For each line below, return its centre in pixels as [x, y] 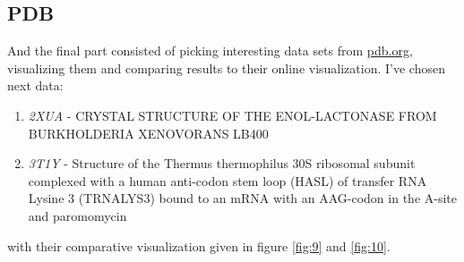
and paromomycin [77, 215]
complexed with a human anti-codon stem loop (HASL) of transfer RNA [228, 180]
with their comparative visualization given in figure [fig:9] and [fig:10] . [199, 245]
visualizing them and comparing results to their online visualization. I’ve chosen [226, 68]
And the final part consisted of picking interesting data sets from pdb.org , [210, 51]
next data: [35, 85]
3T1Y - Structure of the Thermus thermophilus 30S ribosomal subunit [222, 163]
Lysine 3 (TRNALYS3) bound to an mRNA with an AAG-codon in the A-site [242, 198]
